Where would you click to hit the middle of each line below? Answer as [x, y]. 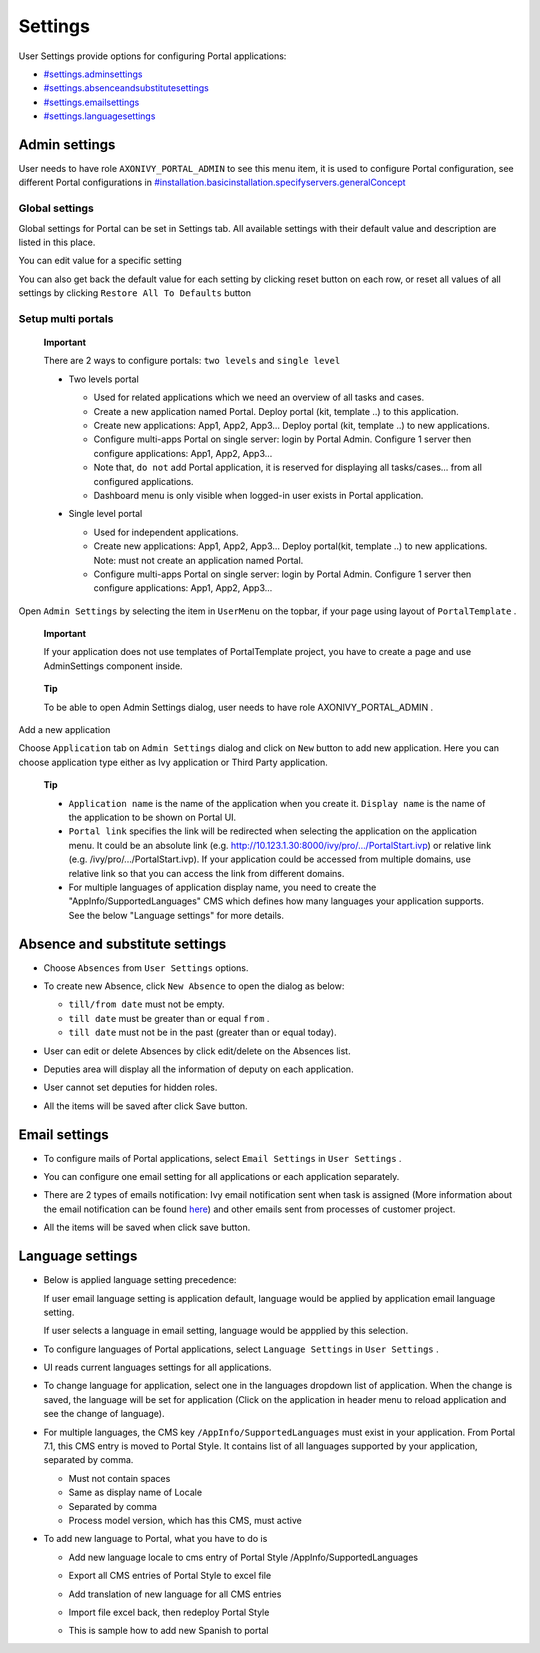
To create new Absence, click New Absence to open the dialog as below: [194, 986]
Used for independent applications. [166, 532]
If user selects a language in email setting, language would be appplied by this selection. [226, 1331]
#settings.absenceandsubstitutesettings [126, 88]
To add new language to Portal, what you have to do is [155, 1539]
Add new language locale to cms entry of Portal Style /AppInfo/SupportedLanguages [243, 1557]
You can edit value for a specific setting [100, 261]
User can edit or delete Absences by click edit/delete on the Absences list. [197, 1051]
